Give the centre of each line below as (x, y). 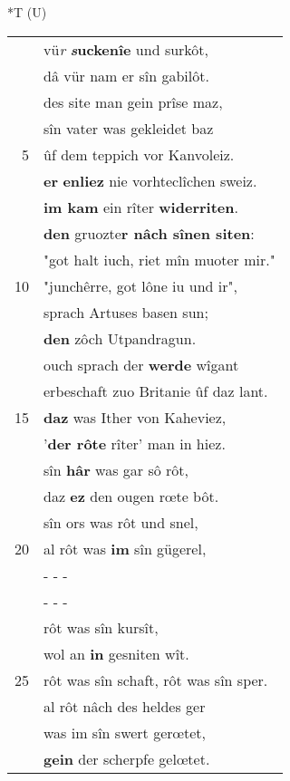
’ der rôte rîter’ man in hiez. (135, 443)
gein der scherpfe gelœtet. (127, 758)
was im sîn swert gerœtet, (125, 732)
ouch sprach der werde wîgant (141, 364)
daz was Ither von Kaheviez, (135, 417)
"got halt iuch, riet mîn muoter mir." (159, 259)
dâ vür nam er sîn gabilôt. (126, 75)
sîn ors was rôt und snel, (121, 522)
